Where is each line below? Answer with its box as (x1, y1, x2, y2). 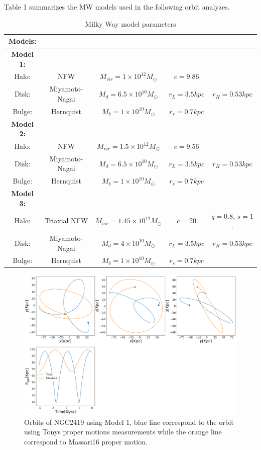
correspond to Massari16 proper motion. (24, 436, 148, 446)
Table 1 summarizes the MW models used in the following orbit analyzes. (4, 2, 230, 12)
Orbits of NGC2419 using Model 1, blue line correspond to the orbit (24, 416, 234, 427)
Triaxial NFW (44, 215, 88, 226)
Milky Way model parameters (85, 18, 176, 29)
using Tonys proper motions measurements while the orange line (24, 426, 222, 437)
